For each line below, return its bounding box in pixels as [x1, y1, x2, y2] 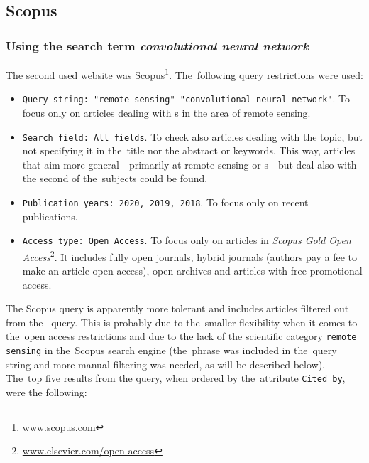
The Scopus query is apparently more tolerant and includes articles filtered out [6, 301, 349, 316]
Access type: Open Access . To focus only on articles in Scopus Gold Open [22, 233, 351, 248]
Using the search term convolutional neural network [6, 36, 309, 54]
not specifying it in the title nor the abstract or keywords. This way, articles [22, 143, 356, 158]
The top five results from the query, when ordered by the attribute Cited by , [6, 371, 346, 385]
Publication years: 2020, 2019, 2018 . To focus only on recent [22, 194, 309, 209]
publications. [22, 208, 78, 223]
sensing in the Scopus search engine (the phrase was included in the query [6, 343, 337, 358]
